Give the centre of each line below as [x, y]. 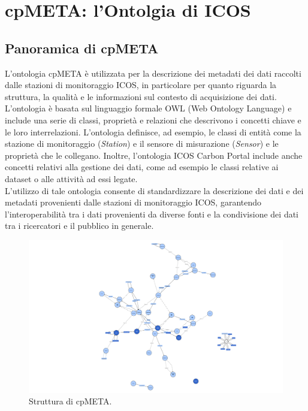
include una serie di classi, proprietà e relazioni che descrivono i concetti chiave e [153, 120]
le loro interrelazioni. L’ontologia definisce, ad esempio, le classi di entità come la [153, 132]
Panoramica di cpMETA [82, 48]
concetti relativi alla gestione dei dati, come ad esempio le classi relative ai [142, 167]
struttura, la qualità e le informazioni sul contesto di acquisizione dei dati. [141, 96]
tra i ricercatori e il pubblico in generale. [79, 226]
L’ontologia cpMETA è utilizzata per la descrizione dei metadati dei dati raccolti [153, 73]
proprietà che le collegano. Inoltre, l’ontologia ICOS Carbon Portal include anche [154, 155]
